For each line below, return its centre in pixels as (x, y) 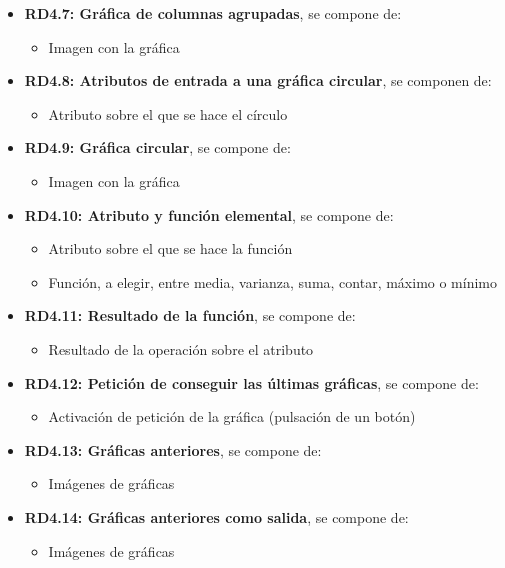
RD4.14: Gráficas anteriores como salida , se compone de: (216, 516)
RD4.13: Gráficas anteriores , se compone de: (173, 449)
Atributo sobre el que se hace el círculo (168, 113)
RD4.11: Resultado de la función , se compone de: (190, 315)
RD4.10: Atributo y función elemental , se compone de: (209, 214)
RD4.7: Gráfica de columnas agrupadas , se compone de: (213, 13)
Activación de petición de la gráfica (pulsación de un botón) (232, 416)
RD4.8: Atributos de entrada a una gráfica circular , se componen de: (258, 80)
